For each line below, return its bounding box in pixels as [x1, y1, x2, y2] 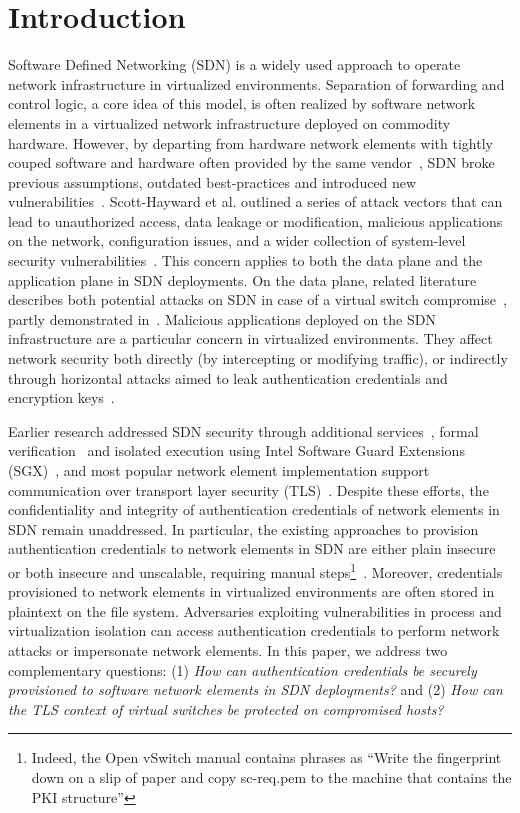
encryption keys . [8, 387, 115, 408]
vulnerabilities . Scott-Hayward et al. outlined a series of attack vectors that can [8, 191, 503, 212]
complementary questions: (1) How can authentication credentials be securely [8, 659, 477, 680]
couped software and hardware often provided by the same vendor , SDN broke [8, 152, 495, 173]
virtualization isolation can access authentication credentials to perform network [8, 620, 500, 641]
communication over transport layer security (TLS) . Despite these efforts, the [8, 479, 489, 500]
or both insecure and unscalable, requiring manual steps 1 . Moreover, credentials [8, 558, 503, 582]
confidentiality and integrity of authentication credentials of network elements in [8, 499, 500, 520]
